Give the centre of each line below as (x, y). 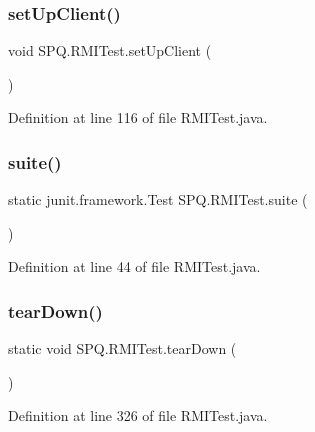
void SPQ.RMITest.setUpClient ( (110, 50)
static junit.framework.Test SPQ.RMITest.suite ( (158, 199)
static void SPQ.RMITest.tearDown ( (122, 348)
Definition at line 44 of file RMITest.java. (134, 266)
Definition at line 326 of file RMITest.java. (138, 415)
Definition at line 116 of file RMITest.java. (138, 117)
